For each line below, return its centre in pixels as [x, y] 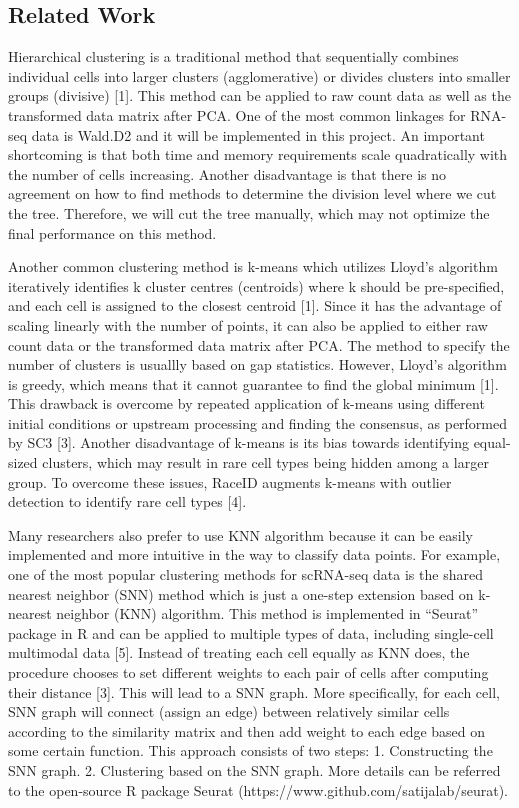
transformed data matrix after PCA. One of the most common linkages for [237, 114]
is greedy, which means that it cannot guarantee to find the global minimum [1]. [253, 383]
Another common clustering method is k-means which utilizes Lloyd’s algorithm [253, 266]
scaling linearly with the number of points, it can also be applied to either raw [248, 324]
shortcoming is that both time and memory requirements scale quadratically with [258, 154]
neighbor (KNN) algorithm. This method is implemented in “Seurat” [267, 613]
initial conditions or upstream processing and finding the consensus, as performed [258, 422]
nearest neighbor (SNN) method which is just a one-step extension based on [241, 593]
